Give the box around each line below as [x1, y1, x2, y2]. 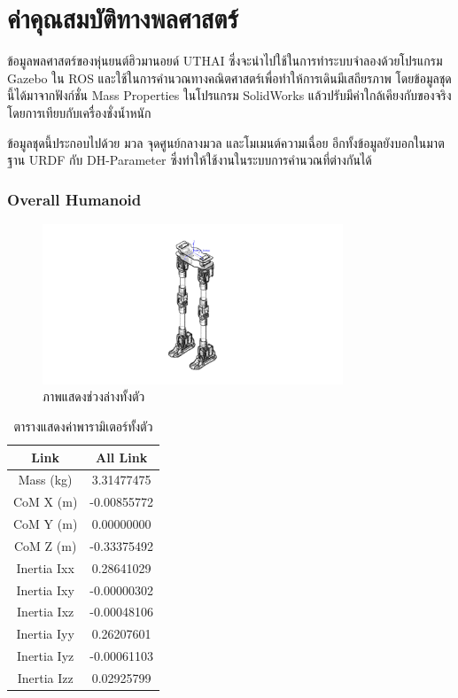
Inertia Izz [17, 668, 74, 686]
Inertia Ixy [16, 580, 74, 599]
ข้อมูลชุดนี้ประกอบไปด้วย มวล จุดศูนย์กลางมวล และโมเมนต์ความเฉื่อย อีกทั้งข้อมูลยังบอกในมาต [7, 133, 445, 151]
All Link [96, 447, 148, 466]
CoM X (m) [13, 492, 78, 511]
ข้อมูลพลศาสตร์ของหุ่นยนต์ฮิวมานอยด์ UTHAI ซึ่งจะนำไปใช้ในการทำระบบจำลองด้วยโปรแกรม [7, 51, 443, 70]
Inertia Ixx [16, 558, 74, 577]
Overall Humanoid [7, 188, 142, 210]
